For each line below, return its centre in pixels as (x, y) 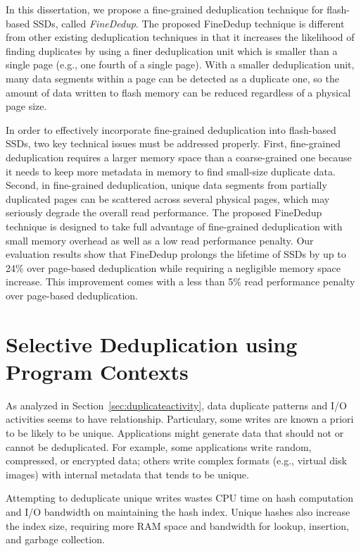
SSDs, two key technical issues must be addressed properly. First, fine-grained (173, 143)
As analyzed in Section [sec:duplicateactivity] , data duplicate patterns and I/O (176, 405)
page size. (26, 106)
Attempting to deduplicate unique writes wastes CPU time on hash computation (180, 498)
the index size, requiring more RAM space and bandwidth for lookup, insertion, (177, 525)
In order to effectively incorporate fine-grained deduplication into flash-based (171, 129)
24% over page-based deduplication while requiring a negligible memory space (173, 267)
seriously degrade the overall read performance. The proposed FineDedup (164, 212)
